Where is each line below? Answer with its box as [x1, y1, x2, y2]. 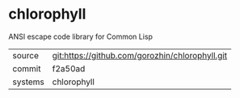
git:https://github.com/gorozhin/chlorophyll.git [52, 49, 228, 61]
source [12, 49, 39, 61]
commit [12, 62, 41, 74]
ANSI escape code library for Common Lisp [8, 32, 154, 41]
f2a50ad [52, 62, 86, 74]
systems [12, 76, 44, 87]
